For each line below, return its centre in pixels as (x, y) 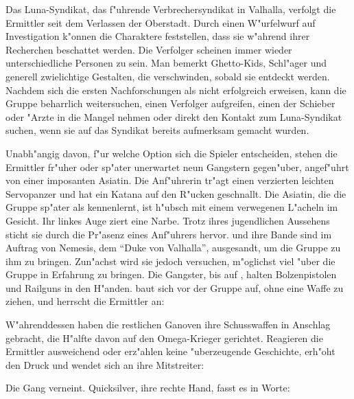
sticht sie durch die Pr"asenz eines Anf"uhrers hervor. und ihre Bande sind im (169, 234)
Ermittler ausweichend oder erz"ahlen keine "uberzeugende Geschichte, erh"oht (170, 351)
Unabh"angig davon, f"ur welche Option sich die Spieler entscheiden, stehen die (172, 153)
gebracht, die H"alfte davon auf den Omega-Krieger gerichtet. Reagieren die (164, 338)
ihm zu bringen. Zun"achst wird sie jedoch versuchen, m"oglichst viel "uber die (170, 261)
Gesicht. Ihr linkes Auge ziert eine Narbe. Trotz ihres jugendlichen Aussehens (168, 220)
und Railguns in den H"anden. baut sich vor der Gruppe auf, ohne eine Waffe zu (175, 287)
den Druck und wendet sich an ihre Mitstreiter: (105, 364)
